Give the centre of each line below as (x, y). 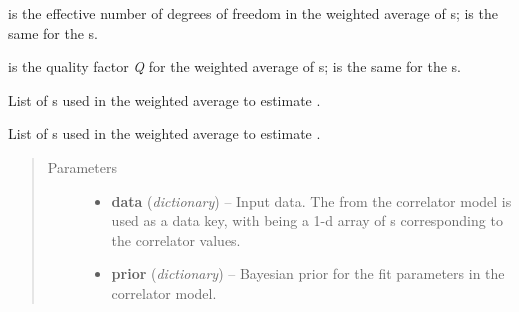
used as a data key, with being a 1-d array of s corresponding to (307, 220)
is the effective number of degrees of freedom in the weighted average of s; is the (253, 13)
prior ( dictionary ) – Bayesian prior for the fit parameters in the (308, 273)
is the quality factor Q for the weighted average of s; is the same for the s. (235, 66)
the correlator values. (176, 239)
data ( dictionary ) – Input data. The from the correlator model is (311, 200)
